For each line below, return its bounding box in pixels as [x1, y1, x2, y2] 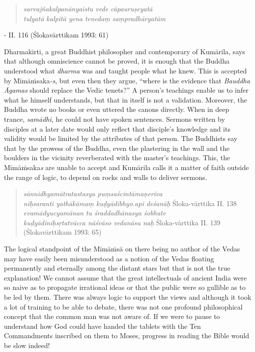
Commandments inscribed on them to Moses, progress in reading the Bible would [4, 330, 249, 341]
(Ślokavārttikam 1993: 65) [23, 227, 102, 237]
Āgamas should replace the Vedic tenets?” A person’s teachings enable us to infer [4, 85, 249, 95]
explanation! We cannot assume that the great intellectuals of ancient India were [4, 272, 247, 282]
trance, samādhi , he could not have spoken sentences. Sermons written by [4, 113, 225, 124]
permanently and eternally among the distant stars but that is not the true [4, 263, 230, 273]
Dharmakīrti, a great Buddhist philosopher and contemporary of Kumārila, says [4, 46, 245, 56]
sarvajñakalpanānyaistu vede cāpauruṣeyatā [23, 3, 153, 13]
